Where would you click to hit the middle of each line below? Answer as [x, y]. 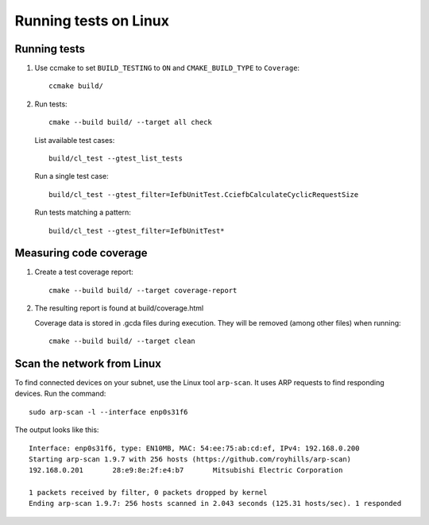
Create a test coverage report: [84, 272]
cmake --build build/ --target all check [130, 122]
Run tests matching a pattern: [83, 212]
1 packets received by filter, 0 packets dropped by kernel [148, 493]
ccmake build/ [76, 86]
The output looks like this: [57, 430]
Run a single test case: [71, 176]
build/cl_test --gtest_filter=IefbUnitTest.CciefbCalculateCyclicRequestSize [204, 194]
